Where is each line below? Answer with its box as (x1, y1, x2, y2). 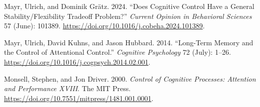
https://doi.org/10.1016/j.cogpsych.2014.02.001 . (4, 56, 150, 67)
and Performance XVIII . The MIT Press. (4, 83, 131, 94)
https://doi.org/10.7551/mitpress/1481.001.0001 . (4, 93, 153, 103)
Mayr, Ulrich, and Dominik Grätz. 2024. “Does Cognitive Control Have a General (4, 1, 254, 11)
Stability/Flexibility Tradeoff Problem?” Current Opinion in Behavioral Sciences (4, 10, 252, 21)
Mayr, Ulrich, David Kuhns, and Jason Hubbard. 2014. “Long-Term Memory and (4, 37, 253, 47)
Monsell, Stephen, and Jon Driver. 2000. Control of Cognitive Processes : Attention (4, 73, 256, 84)
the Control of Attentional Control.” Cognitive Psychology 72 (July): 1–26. (4, 47, 231, 57)
